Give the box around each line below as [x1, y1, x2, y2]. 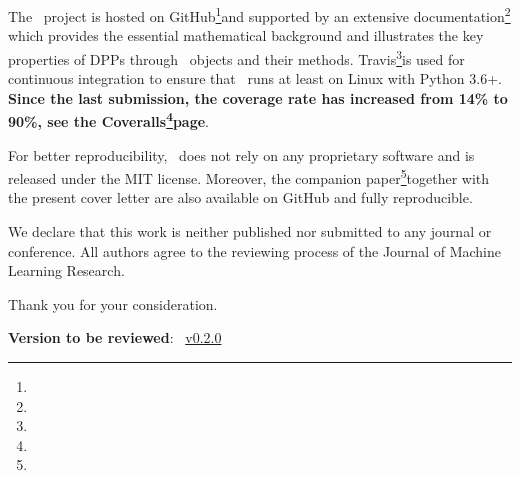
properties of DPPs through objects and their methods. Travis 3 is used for [8, 45, 465, 69]
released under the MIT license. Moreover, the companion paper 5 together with [8, 165, 490, 188]
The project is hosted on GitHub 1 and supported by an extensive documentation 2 [8, 3, 511, 26]
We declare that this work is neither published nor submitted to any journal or [8, 220, 492, 241]
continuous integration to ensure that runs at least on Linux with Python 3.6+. [8, 68, 502, 89]
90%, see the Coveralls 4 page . [8, 108, 209, 131]
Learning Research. [8, 260, 125, 281]
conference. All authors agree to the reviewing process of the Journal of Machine [8, 240, 501, 261]
